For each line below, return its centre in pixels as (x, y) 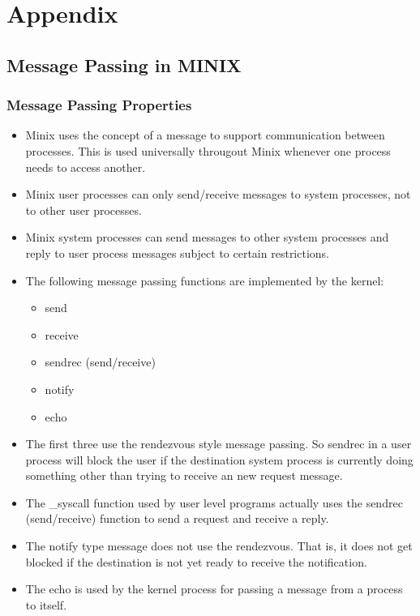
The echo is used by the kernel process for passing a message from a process (214, 589)
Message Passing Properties (99, 105)
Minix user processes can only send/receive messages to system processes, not (218, 194)
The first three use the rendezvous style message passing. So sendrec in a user (219, 444)
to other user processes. (84, 210)
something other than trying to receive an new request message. (184, 475)
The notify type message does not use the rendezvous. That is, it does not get (219, 546)
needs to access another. (86, 167)
